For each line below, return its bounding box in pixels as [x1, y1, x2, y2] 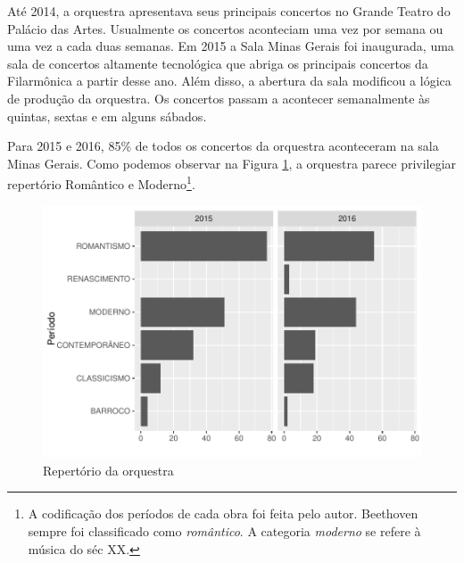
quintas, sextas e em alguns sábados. [7, 106, 207, 125]
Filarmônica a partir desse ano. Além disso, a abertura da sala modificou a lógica [7, 71, 452, 90]
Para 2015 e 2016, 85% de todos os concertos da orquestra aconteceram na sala [7, 137, 439, 155]
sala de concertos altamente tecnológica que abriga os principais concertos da [7, 54, 428, 72]
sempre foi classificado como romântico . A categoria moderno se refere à [28, 522, 421, 541]
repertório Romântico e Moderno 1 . [7, 172, 195, 193]
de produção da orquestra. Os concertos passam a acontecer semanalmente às [7, 88, 430, 107]
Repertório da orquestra [43, 460, 174, 479]
